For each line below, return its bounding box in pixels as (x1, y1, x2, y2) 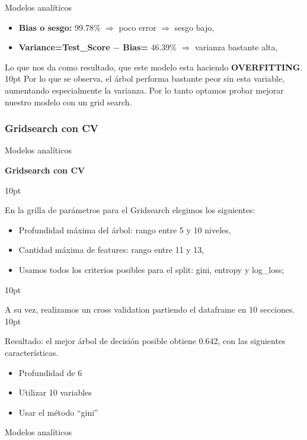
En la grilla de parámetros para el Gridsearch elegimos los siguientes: (5, 204, 255, 216)
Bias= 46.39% (123, 41, 177, 53)
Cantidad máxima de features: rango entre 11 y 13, (18, 243, 204, 256)
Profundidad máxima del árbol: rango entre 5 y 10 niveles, (18, 223, 231, 236)
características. (5, 346, 59, 358)
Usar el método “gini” (18, 406, 98, 418)
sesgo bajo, (174, 21, 215, 33)
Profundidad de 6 (18, 366, 82, 378)
